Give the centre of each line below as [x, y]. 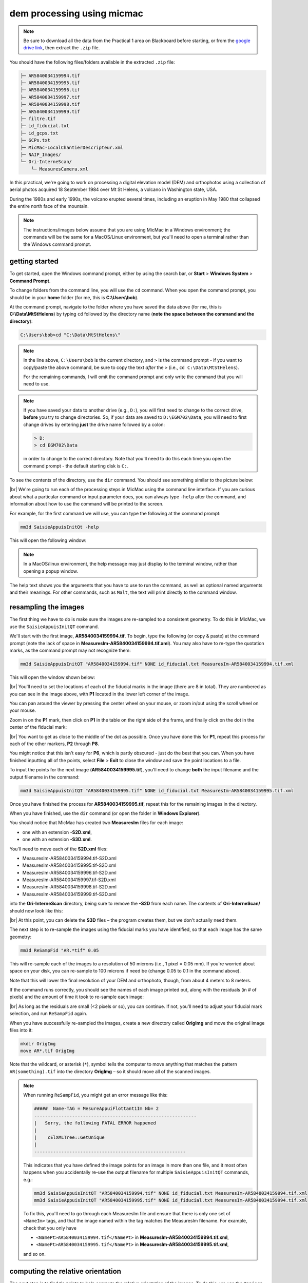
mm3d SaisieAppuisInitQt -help [60, 527]
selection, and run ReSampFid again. [48, 1014]
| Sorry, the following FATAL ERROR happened [95, 1123]
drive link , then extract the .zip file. [62, 48]
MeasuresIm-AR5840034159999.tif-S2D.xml [69, 894]
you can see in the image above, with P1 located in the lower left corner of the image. [100, 694]
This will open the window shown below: [52, 677]
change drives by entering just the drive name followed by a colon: [94, 424]
